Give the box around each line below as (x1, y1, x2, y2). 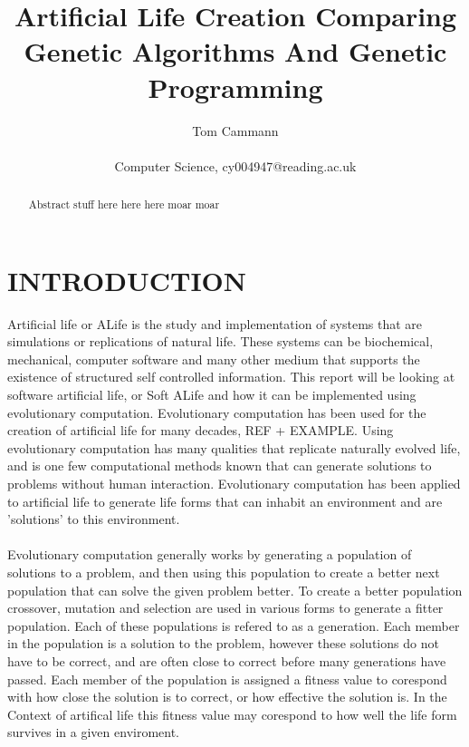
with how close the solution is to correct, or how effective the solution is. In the (7, 687, 447, 706)
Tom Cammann (192, 121, 279, 140)
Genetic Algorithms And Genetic (24, 33, 447, 70)
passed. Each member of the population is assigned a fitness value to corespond (7, 669, 447, 688)
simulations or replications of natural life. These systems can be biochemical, (7, 332, 434, 351)
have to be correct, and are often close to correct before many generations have (7, 651, 446, 670)
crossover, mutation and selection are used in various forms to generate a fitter (7, 598, 444, 617)
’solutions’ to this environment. (7, 509, 180, 529)
